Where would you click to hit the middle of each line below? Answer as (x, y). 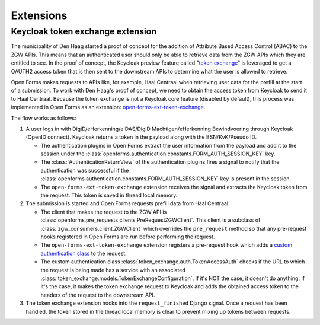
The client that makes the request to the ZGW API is (104, 212)
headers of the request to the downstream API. (98, 295)
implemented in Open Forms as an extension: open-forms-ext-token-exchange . (108, 107)
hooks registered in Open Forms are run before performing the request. (128, 237)
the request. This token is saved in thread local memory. (109, 195)
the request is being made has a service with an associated (113, 270)
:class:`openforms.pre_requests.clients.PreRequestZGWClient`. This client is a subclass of (151, 220)
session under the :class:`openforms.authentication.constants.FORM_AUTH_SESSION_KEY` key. (158, 154)
